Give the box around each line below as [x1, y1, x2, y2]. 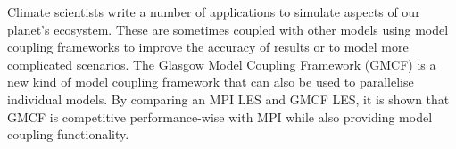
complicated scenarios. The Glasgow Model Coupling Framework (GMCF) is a [7, 54, 436, 73]
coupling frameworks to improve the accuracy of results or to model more [7, 37, 409, 56]
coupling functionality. [7, 125, 129, 144]
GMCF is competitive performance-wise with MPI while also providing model [7, 107, 433, 126]
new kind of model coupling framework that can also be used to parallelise [7, 72, 414, 91]
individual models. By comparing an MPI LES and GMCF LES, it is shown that [7, 89, 450, 108]
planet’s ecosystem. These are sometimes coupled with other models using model [7, 20, 449, 38]
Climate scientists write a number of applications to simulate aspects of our [7, 3, 420, 21]
